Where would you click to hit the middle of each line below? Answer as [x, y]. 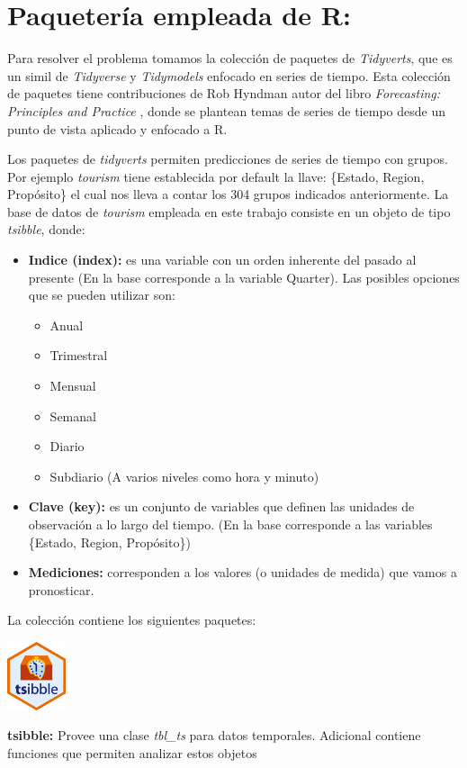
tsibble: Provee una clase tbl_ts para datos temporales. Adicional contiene [214, 735]
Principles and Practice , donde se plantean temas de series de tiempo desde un [226, 110]
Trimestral [79, 355]
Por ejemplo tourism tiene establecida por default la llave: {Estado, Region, [216, 176]
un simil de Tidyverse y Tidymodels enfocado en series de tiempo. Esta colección [229, 75]
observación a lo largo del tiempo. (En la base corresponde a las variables [230, 524]
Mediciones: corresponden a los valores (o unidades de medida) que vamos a [242, 572]
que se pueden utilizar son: [102, 295]
